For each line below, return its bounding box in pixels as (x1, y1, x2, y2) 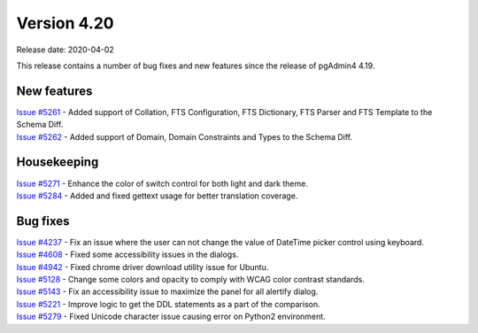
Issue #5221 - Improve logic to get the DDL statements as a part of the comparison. (16, 298, 320, 309)
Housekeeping (16, 155, 99, 170)
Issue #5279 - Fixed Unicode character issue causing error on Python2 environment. (16, 311, 327, 322)
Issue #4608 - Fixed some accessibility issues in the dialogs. (16, 249, 239, 260)
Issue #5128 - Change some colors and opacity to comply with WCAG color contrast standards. (16, 275, 365, 284)
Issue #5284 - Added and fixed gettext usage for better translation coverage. (16, 190, 298, 201)
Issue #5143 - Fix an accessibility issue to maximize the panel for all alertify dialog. (16, 286, 319, 297)
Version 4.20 (16, 13, 114, 33)
